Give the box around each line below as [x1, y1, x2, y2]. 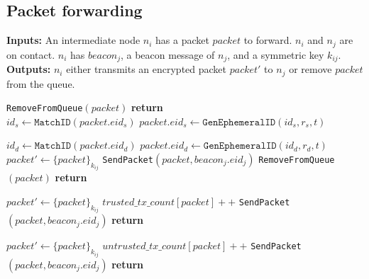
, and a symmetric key [227, 47, 324, 62]
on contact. [6, 47, 55, 62]
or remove [289, 62, 332, 76]
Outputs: [6, 62, 51, 76]
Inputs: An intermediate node [6, 33, 141, 47]
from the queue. [6, 76, 75, 91]
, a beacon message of [120, 47, 215, 62]
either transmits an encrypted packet [66, 62, 227, 76]
